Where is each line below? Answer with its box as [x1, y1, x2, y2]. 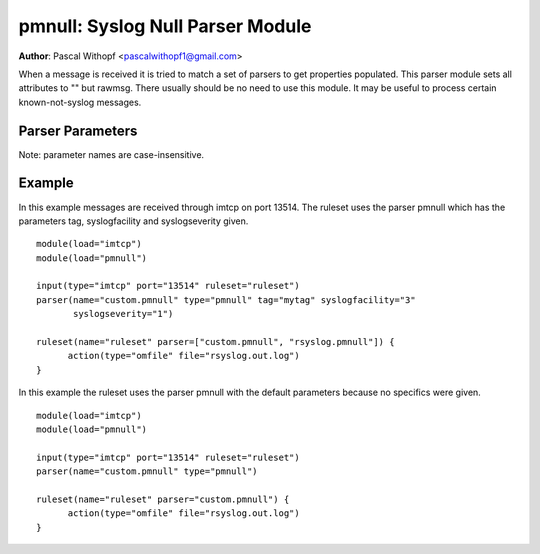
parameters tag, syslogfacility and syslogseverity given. [18, 215, 249, 227]
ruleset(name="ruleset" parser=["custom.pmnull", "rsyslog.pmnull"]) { [36, 336, 395, 348]
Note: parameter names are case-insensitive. [18, 148, 205, 160]
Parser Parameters [18, 122, 138, 139]
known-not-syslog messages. [18, 96, 142, 108]
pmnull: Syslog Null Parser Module [18, 15, 312, 37]
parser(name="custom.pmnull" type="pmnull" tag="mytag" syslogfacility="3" [36, 294, 416, 305]
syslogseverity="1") [73, 308, 174, 320]
